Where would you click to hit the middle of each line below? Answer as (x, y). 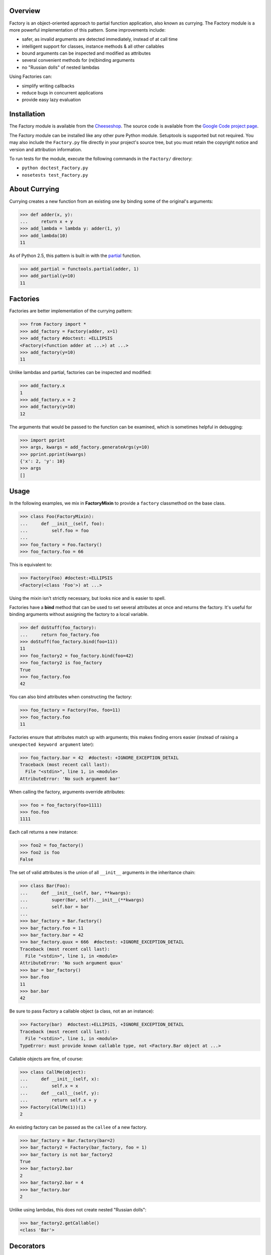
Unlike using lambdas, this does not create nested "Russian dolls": (78, 1209)
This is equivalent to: (31, 565)
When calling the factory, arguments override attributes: (67, 792)
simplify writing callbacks (48, 86)
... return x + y (46, 221)
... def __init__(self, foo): (62, 524)
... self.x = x (49, 1086)
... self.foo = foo (54, 531)
